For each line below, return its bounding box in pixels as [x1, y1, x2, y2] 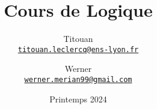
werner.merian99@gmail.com [24, 75, 132, 84]
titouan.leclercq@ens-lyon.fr [17, 45, 139, 54]
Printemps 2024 [49, 92, 107, 105]
